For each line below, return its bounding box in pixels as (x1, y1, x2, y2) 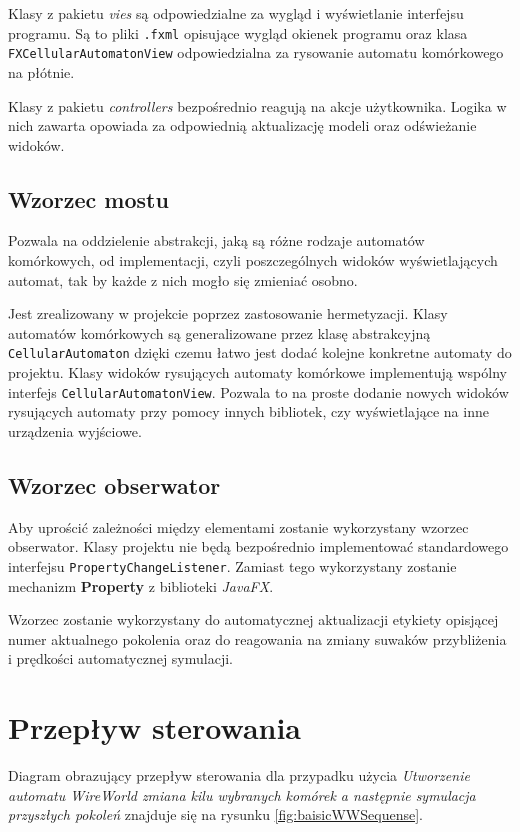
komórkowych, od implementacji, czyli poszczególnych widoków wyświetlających (8, 250, 498, 271)
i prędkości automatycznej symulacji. (8, 648, 233, 669)
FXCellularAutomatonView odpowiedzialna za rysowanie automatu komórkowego (8, 42, 504, 63)
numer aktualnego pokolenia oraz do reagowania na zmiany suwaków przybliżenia (8, 628, 507, 649)
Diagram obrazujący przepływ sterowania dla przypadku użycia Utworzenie (8, 765, 470, 786)
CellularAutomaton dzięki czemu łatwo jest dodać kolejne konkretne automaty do (8, 342, 512, 363)
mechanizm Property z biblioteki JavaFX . (8, 575, 274, 596)
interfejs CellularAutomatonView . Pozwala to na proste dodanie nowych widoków (8, 381, 509, 402)
